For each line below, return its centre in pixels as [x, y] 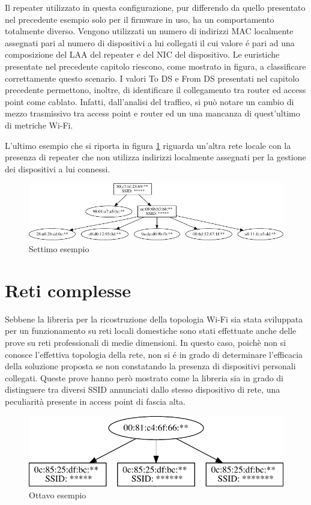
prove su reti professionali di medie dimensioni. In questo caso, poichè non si [146, 342]
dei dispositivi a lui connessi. [58, 168]
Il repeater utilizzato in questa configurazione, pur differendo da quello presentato [155, 7]
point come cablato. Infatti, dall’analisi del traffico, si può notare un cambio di [149, 101]
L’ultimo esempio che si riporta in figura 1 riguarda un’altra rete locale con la [148, 145]
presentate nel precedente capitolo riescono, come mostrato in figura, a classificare [155, 66]
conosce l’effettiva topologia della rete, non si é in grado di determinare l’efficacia [154, 354]
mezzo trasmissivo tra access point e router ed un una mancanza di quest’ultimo [152, 113]
